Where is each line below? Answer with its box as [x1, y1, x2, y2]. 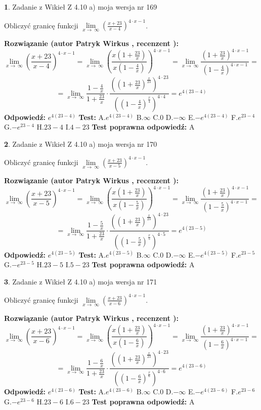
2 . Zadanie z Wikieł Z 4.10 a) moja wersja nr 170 [4, 138, 157, 149]
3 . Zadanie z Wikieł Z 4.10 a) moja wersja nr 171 [4, 276, 157, 286]
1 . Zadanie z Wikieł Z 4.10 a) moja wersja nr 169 [4, 2, 157, 12]
